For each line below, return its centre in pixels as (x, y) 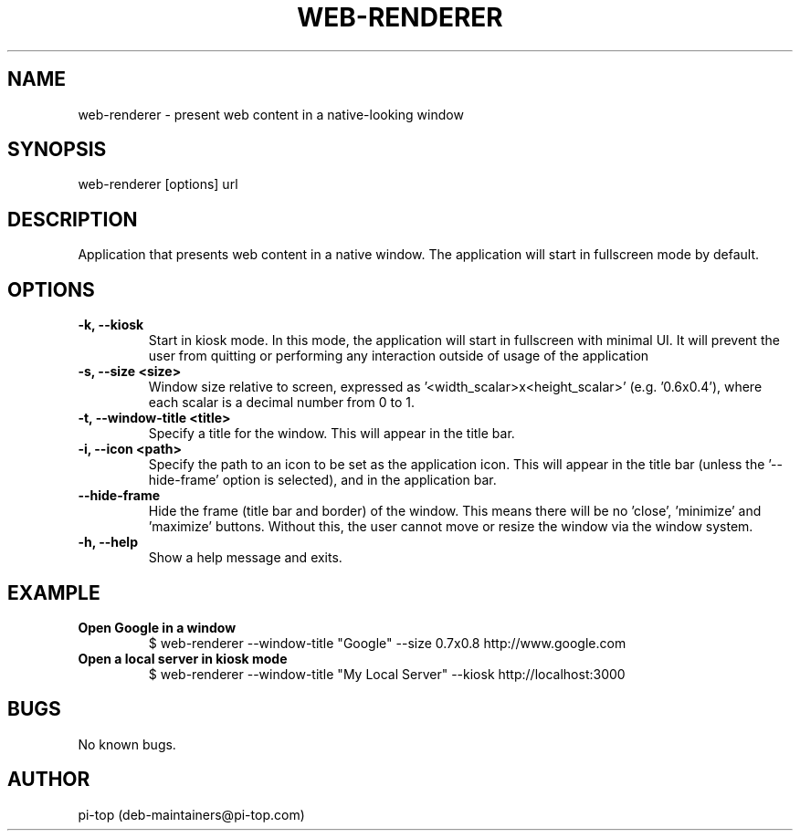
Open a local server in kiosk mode (183, 658)
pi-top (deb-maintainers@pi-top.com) (191, 814)
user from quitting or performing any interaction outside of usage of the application (399, 356)
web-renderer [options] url (158, 184)
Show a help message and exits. (245, 558)
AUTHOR (49, 780)
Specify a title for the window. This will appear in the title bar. (332, 434)
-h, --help (108, 542)
